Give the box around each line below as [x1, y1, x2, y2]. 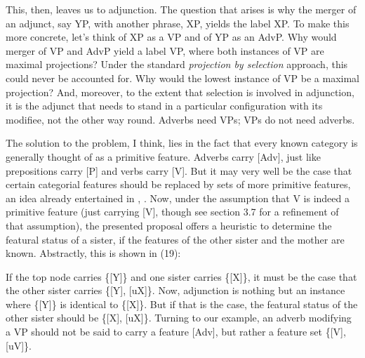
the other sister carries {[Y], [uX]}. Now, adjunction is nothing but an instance [6, 283, 345, 298]
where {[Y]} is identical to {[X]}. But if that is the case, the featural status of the [6, 296, 358, 311]
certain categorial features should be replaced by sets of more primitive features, [6, 177, 351, 192]
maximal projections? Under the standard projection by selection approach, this [6, 57, 348, 72]
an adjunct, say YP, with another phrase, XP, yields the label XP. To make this [6, 15, 350, 30]
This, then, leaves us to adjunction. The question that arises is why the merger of [6, 2, 357, 16]
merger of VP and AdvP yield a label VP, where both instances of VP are [6, 43, 324, 58]
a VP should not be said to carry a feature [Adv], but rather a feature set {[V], [6, 324, 346, 339]
